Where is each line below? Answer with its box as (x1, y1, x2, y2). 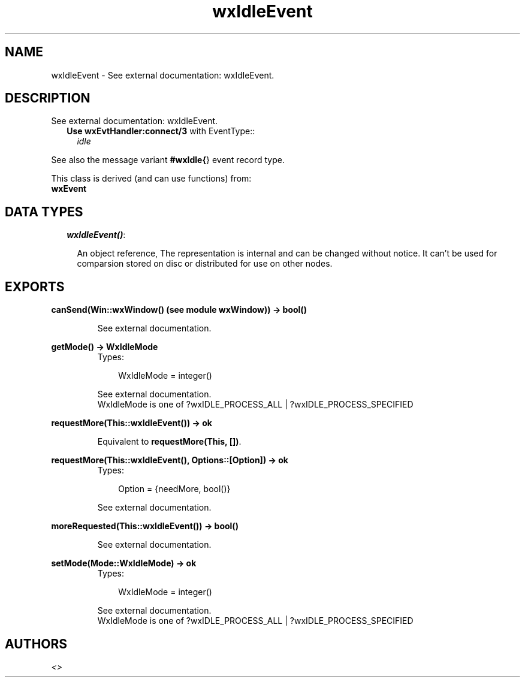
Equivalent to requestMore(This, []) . (97, 436, 242, 447)
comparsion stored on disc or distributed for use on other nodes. (77, 258, 333, 269)
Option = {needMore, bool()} (118, 484, 231, 494)
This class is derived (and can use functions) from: (51, 173, 252, 184)
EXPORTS (5, 279, 65, 294)
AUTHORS (5, 636, 68, 651)
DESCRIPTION (5, 90, 90, 106)
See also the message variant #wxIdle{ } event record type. (51, 155, 285, 165)
